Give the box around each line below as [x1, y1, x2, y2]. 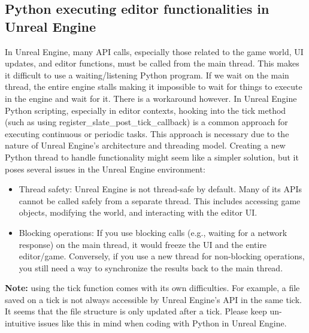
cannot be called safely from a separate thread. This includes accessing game [19, 194, 301, 207]
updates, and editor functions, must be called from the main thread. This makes [5, 57, 299, 69]
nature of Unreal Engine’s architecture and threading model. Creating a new [5, 139, 286, 152]
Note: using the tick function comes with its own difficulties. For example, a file [5, 281, 300, 294]
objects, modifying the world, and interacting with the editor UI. [19, 206, 257, 219]
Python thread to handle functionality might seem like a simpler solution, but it [5, 150, 299, 163]
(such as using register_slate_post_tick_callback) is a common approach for [5, 116, 288, 128]
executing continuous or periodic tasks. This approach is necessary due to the [5, 127, 289, 140]
